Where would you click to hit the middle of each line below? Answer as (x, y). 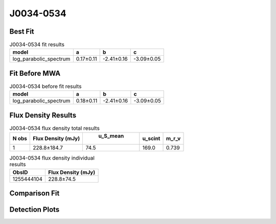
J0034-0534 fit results (37, 44)
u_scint (151, 139)
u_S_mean (111, 136)
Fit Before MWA (35, 73)
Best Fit (22, 31)
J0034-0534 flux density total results (54, 128)
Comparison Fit (34, 194)
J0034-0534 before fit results (45, 86)
